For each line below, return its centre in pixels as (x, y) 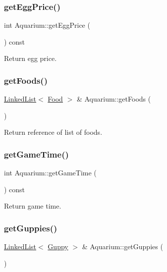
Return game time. (33, 206)
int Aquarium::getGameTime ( (50, 173)
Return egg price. (30, 58)
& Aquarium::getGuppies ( (122, 246)
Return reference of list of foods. (53, 132)
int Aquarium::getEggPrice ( (47, 25)
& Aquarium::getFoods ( (114, 99)
